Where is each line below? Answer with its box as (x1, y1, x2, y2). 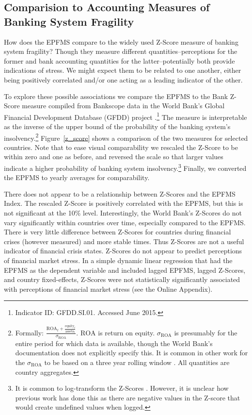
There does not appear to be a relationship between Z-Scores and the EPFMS (4, 188, 236, 199)
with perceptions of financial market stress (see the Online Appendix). (4, 283, 213, 294)
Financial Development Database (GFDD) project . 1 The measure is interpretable (4, 110, 247, 122)
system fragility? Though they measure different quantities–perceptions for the (4, 46, 237, 56)
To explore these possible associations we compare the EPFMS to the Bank (4, 91, 228, 101)
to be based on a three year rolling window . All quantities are (44, 357, 230, 367)
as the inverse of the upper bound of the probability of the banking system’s (4, 121, 231, 131)
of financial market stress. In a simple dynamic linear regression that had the (4, 255, 233, 266)
